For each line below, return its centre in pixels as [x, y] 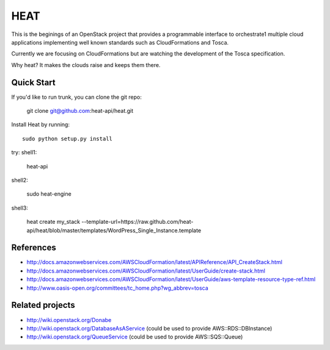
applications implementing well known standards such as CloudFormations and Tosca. [120, 42]
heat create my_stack [53, 222]
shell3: [20, 208]
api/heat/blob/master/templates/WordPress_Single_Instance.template [114, 230]
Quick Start [33, 82]
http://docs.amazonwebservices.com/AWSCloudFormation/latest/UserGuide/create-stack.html [146, 271]
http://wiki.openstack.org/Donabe [69, 320]
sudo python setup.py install [68, 138]
